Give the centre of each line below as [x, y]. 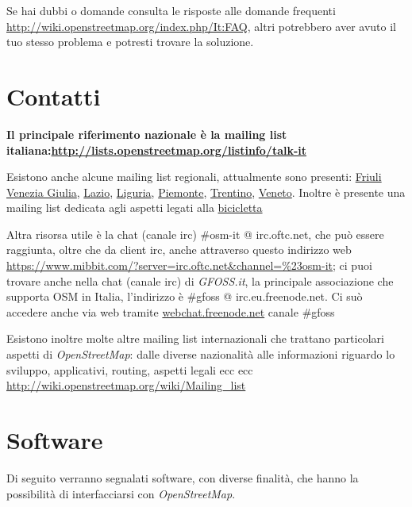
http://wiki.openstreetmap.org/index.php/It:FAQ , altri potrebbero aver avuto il [202, 26]
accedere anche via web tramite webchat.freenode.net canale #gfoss [171, 311]
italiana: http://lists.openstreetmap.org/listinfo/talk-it [157, 150]
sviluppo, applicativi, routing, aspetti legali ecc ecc [130, 369]
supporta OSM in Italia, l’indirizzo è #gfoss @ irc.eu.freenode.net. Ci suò [185, 296]
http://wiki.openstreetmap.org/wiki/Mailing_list [126, 385]
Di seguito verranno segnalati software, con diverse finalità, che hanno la [183, 477]
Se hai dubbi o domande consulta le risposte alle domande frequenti [171, 10]
